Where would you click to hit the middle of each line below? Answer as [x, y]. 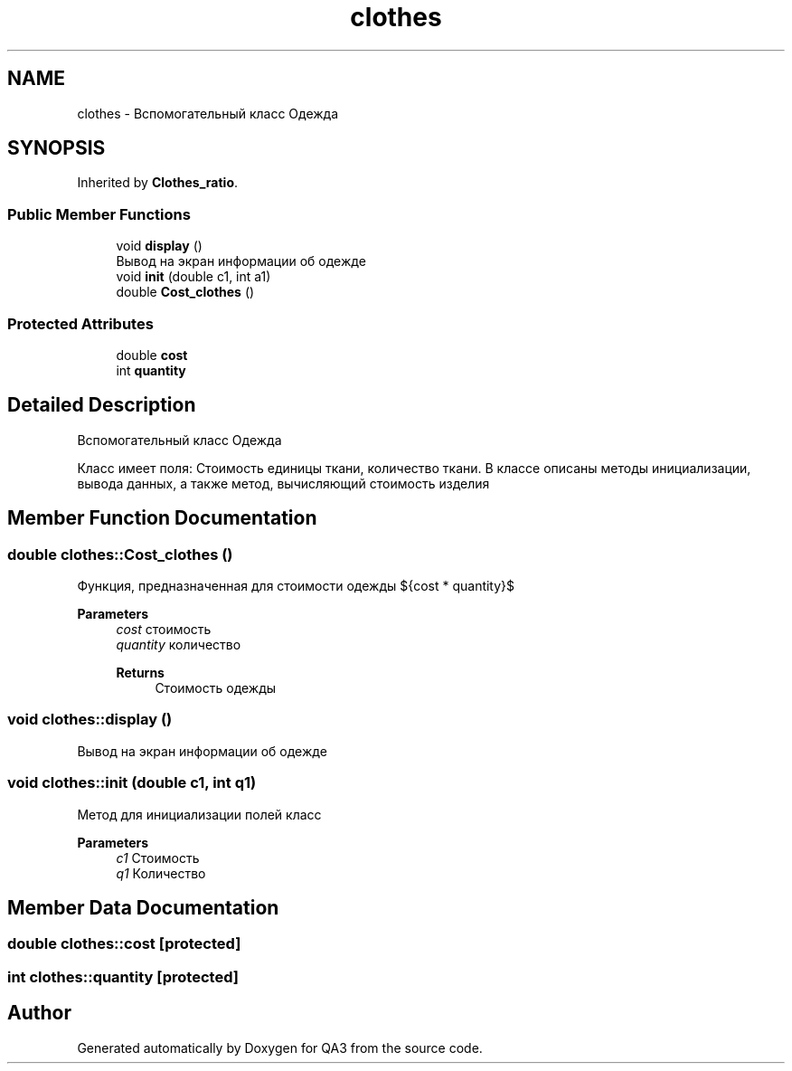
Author [39, 1013]
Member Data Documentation [143, 907]
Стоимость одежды [216, 688]
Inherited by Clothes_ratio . [158, 183]
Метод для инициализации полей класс [199, 814]
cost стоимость [164, 629]
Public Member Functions [99, 214]
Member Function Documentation [162, 518]
